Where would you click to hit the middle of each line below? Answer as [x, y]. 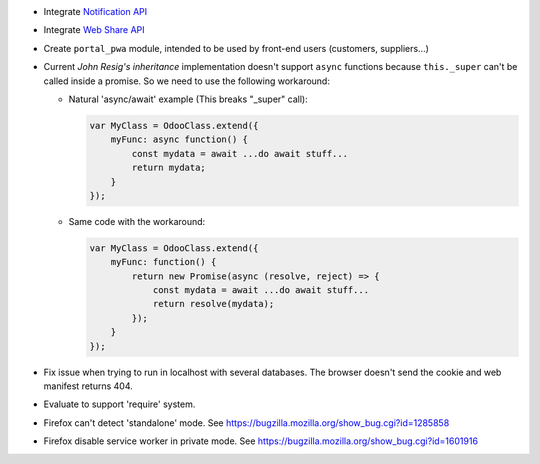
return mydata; [169, 168]
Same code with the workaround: [137, 221]
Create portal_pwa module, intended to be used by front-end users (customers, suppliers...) [236, 48]
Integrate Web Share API [94, 30]
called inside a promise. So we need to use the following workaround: [186, 81]
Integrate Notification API [95, 11]
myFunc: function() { [163, 262]
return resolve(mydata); [213, 304]
